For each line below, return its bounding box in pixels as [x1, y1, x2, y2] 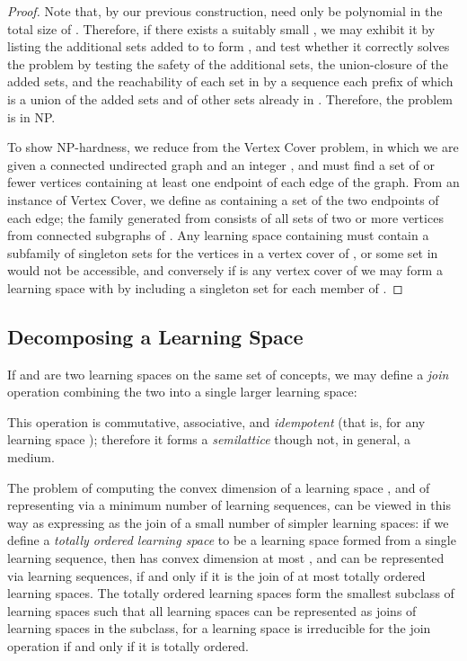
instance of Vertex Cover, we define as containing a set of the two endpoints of [7, 190, 439, 209]
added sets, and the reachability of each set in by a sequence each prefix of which [7, 72, 454, 91]
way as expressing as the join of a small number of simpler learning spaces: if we [7, 513, 449, 531]
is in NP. [7, 107, 56, 126]
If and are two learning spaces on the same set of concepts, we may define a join [7, 364, 449, 383]
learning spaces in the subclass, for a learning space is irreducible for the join [7, 619, 431, 638]
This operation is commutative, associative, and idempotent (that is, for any [7, 412, 426, 431]
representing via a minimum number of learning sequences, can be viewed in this [7, 496, 451, 514]
